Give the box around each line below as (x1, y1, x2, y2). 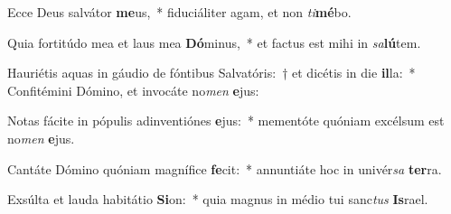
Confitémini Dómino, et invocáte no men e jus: (7, 80, 259, 99)
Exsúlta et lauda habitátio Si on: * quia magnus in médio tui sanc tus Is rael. (7, 190, 428, 209)
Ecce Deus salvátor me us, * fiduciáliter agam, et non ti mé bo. (7, 3, 352, 21)
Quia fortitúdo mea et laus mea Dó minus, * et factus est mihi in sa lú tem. (7, 33, 421, 51)
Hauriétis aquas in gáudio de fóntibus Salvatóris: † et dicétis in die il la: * (7, 63, 416, 82)
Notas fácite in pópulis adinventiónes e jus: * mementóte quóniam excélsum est (7, 111, 445, 130)
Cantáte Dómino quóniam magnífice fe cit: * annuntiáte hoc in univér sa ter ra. (7, 159, 442, 178)
